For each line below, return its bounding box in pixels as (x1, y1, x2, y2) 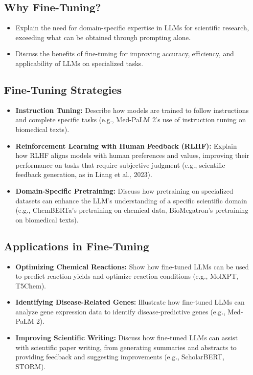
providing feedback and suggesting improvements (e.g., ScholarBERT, (15, 352, 225, 362)
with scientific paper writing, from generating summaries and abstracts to (15, 342, 237, 352)
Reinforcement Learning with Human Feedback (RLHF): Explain (15, 140, 237, 151)
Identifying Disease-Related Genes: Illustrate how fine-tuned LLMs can (15, 297, 245, 307)
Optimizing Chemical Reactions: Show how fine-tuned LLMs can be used (15, 261, 249, 271)
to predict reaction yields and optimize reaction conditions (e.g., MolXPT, (15, 271, 238, 281)
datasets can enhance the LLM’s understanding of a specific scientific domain (15, 195, 247, 205)
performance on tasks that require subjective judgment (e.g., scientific (15, 159, 225, 170)
